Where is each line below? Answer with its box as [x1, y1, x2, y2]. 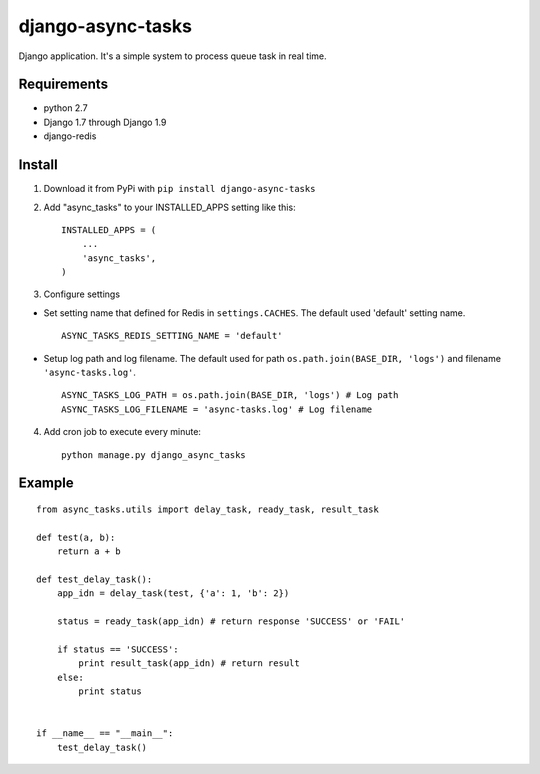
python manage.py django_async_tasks [61, 449, 247, 460]
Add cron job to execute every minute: [43, 426, 202, 438]
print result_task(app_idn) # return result [78, 658, 300, 669]
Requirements [18, 76, 109, 93]
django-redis [43, 130, 97, 142]
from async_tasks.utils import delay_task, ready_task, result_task [36, 504, 379, 515]
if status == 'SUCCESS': [56, 643, 179, 655]
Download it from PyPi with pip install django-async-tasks [43, 183, 316, 195]
